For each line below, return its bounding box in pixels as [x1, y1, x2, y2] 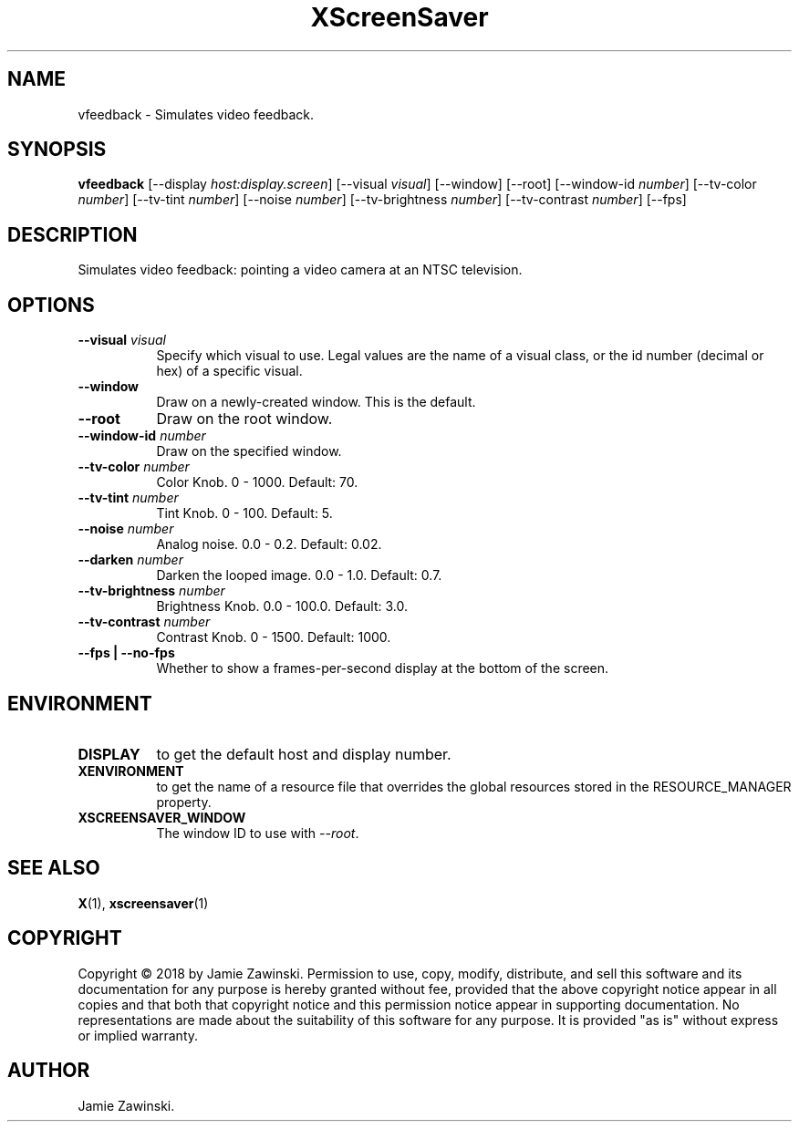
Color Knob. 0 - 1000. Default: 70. [156, 474, 358, 491]
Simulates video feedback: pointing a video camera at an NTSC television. [78, 262, 523, 278]
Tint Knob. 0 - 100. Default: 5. [156, 505, 333, 522]
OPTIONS [7, 293, 95, 316]
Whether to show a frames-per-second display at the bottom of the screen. [156, 660, 609, 677]
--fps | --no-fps [78, 645, 175, 661]
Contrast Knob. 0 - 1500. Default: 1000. [156, 629, 391, 646]
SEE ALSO [7, 856, 100, 880]
